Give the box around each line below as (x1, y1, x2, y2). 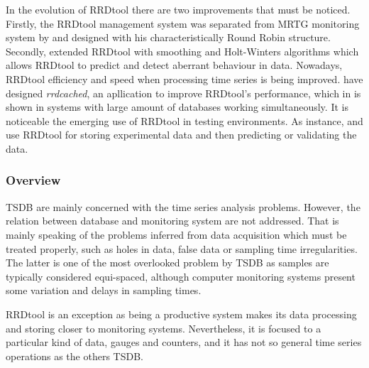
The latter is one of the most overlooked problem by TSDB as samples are (6, 255, 329, 270)
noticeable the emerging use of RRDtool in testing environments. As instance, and (6, 113, 363, 128)
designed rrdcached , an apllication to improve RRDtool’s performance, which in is (6, 85, 361, 100)
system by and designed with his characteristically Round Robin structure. (6, 30, 331, 45)
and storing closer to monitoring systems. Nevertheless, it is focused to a (6, 320, 321, 335)
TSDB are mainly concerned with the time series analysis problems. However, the (6, 199, 360, 214)
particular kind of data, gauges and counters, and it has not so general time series (6, 335, 362, 350)
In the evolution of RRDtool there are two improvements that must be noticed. (6, 2, 351, 16)
